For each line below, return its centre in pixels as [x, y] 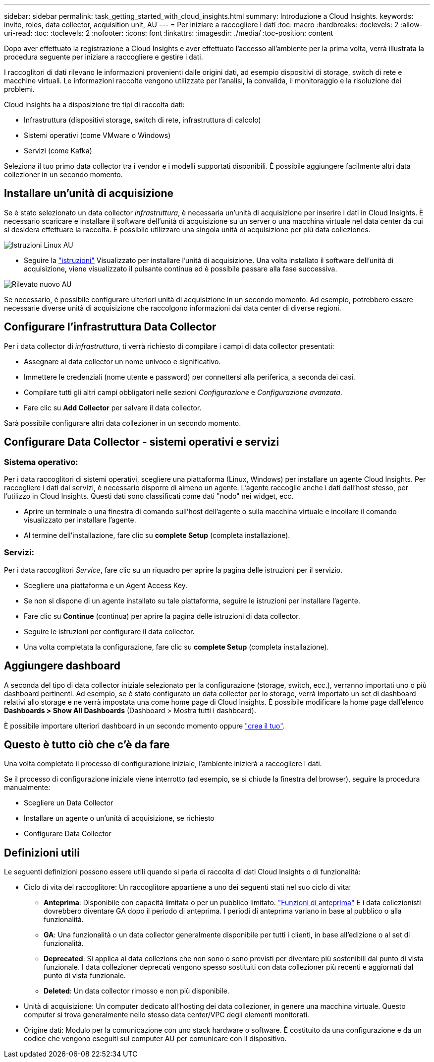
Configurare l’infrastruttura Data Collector [110, 327]
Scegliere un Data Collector [69, 803]
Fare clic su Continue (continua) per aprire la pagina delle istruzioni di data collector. [162, 616]
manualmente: [27, 788]
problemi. [19, 89]
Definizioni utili [42, 853]
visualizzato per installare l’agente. [80, 520]
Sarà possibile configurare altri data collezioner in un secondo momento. [123, 423]
